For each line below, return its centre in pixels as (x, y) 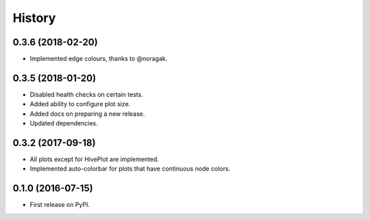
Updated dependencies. (64, 123)
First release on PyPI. (60, 205)
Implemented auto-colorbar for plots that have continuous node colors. (130, 169)
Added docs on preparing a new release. (87, 114)
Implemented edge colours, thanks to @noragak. (99, 59)
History (34, 18)
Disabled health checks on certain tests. (86, 94)
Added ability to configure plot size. (80, 104)
